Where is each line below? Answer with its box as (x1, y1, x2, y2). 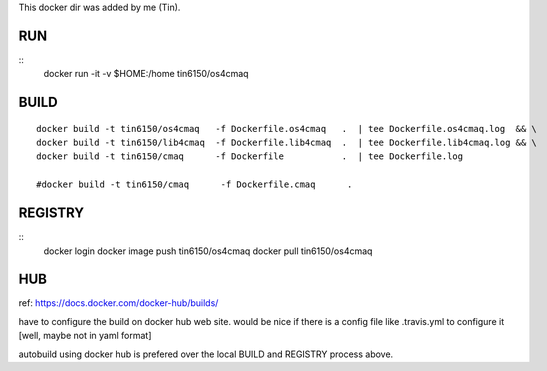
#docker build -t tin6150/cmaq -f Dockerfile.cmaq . (36, 179, 353, 190)
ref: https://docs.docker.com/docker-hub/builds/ (18, 297, 219, 309)
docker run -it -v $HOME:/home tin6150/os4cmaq (43, 68, 249, 80)
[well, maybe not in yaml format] (18, 330, 152, 342)
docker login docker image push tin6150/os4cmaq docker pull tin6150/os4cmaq (43, 245, 373, 257)
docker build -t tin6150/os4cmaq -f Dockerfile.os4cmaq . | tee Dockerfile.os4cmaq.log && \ (36, 123, 537, 134)
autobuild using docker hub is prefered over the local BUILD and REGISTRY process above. (18, 348, 394, 360)
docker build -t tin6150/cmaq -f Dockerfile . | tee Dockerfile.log (36, 151, 464, 162)
